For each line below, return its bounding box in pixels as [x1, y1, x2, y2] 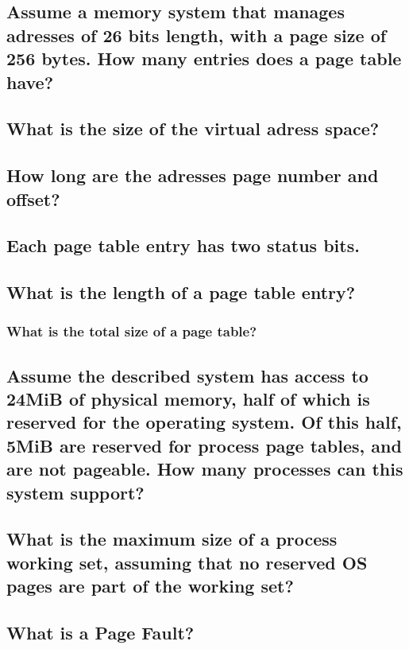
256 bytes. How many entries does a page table [6, 46, 402, 71]
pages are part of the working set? [6, 573, 294, 598]
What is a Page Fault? [6, 620, 195, 644]
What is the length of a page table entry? [6, 280, 356, 305]
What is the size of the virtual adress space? [6, 116, 380, 141]
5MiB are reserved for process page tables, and [6, 433, 402, 457]
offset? [6, 186, 60, 211]
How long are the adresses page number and [6, 163, 379, 188]
